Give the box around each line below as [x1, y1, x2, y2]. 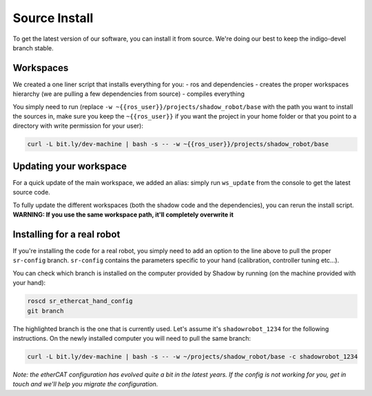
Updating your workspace [12, 160, 127, 172]
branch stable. [12, 43, 54, 52]
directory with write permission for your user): [12, 121, 144, 130]
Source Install [12, 10, 94, 26]
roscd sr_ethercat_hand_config [27, 297, 134, 305]
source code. [12, 188, 51, 197]
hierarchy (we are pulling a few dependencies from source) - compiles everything [12, 90, 245, 98]
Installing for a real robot [12, 228, 121, 240]
